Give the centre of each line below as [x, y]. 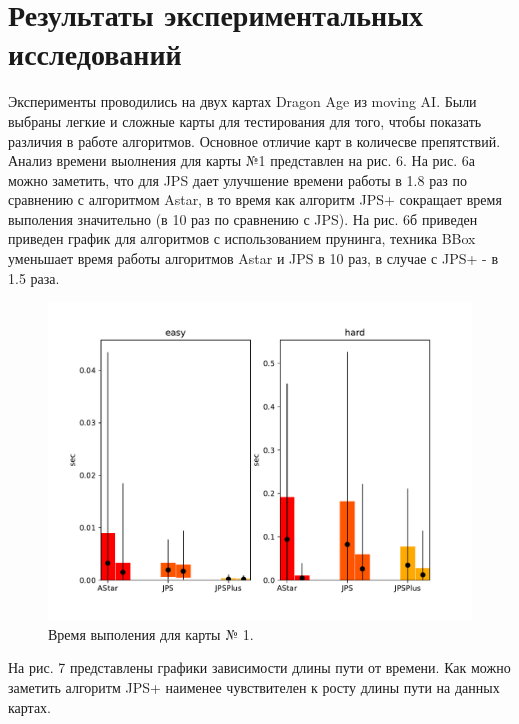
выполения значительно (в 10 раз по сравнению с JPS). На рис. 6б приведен [243, 218]
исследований [95, 53]
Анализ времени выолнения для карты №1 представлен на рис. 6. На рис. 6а [242, 160]
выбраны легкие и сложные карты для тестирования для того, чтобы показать [245, 120]
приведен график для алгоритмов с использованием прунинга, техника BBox [242, 238]
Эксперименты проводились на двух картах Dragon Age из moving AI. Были [242, 101]
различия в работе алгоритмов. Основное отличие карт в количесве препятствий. [254, 140]
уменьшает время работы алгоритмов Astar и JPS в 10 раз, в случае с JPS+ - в [253, 258]
